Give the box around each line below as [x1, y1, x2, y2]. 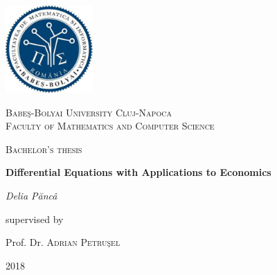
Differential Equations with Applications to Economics [6, 165, 271, 179]
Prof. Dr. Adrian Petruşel [6, 235, 120, 249]
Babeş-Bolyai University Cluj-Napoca [6, 105, 172, 119]
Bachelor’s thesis [6, 141, 82, 156]
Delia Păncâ [6, 188, 57, 202]
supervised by [6, 211, 64, 226]
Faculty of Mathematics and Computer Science [6, 118, 215, 133]
